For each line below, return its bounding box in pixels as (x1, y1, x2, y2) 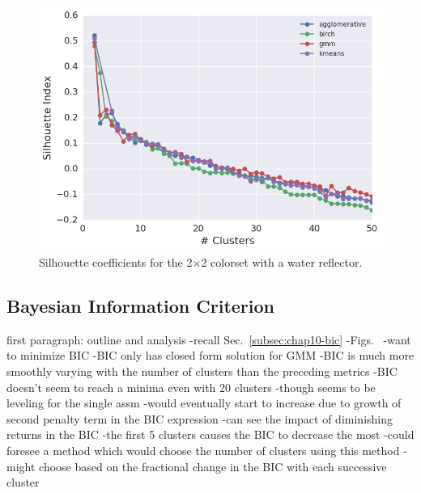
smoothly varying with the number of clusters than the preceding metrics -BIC (6, 363, 398, 380)
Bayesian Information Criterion (6, 293, 274, 318)
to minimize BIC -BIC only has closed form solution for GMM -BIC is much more (6, 347, 415, 364)
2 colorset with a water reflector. (201, 254, 363, 271)
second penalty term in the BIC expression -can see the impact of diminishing (6, 410, 393, 427)
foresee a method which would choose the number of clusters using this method (6, 441, 400, 458)
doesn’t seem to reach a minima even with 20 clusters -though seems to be (6, 378, 376, 395)
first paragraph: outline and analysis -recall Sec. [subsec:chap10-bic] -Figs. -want (6, 331, 411, 348)
